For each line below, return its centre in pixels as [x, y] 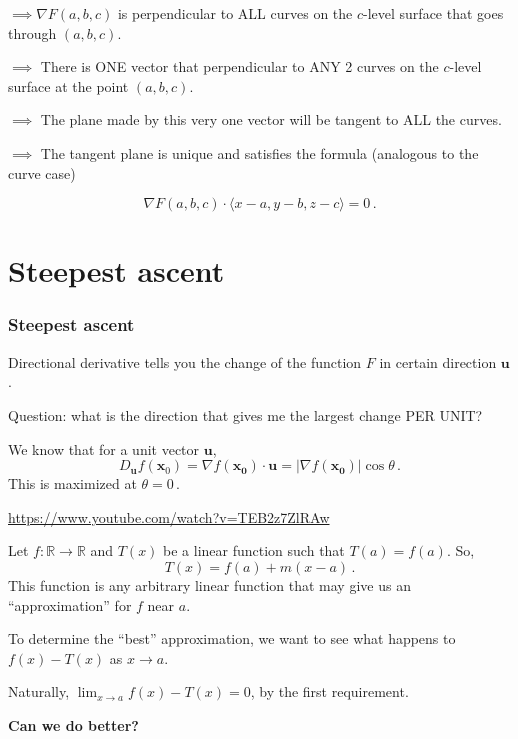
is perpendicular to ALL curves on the [235, 13]
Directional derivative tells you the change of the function [185, 361]
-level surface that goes [433, 13]
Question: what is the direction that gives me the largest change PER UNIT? [245, 414]
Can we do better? [73, 724]
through [32, 32]
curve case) [42, 172]
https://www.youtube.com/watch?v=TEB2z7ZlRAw [169, 516]
